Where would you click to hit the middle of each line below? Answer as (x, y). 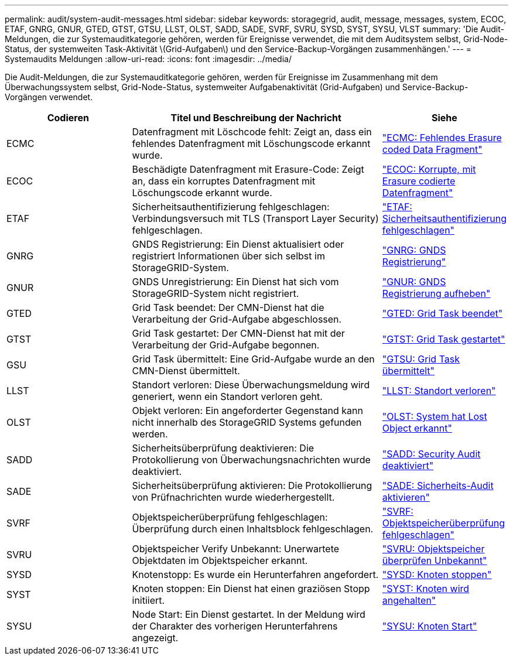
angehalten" (409, 600)
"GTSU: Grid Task (421, 359)
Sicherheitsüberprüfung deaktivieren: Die (223, 448)
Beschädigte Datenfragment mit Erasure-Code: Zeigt (248, 169)
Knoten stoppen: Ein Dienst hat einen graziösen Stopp (251, 589)
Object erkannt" (417, 428)
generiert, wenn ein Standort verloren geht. (227, 396)
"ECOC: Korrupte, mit (429, 169)
